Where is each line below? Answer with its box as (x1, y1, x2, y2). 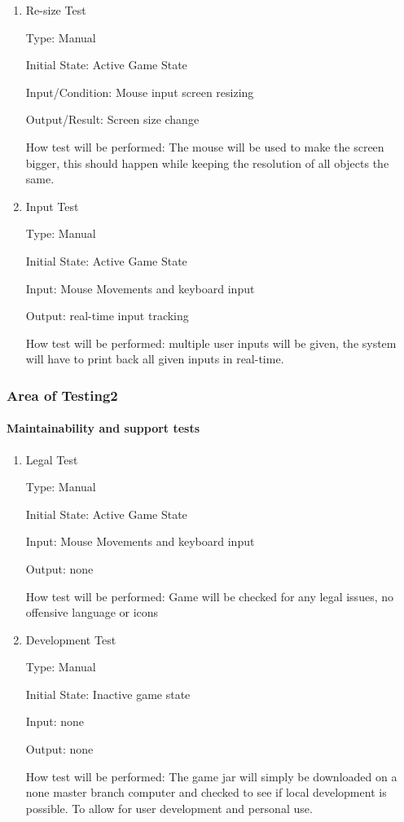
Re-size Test (25, 2, 86, 18)
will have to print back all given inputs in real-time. (25, 350, 284, 367)
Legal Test (25, 451, 78, 468)
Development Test (25, 631, 116, 648)
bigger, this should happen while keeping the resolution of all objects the (25, 154, 389, 171)
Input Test (25, 197, 79, 214)
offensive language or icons (25, 604, 159, 621)
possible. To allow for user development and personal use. (25, 799, 313, 816)
